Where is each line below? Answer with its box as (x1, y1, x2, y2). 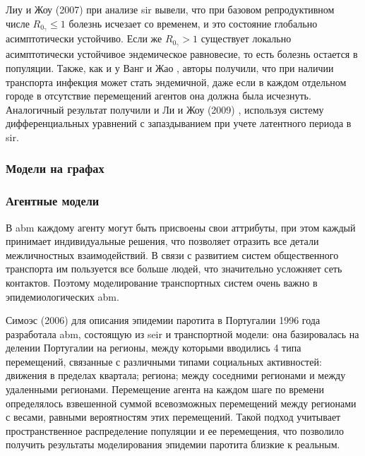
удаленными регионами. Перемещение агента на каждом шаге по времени (6, 382, 325, 397)
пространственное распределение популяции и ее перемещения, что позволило (6, 423, 345, 438)
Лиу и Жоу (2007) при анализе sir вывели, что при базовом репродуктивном (6, 2, 335, 16)
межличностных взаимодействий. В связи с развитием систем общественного (6, 247, 339, 262)
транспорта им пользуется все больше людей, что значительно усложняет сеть (6, 261, 342, 276)
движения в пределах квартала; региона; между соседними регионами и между (6, 368, 346, 383)
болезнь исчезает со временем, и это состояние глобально (68, 16, 318, 30)
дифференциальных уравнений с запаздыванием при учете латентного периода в (6, 116, 352, 131)
